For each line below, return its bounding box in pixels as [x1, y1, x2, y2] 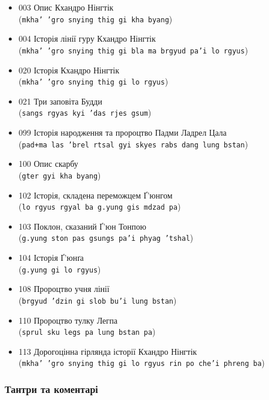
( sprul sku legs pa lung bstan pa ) [18, 325, 156, 338]
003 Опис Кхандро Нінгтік [18, 1, 114, 13]
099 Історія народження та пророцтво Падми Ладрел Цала [18, 126, 227, 138]
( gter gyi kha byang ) [18, 169, 101, 181]
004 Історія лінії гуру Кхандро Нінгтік [18, 32, 156, 45]
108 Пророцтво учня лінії [18, 283, 110, 295]
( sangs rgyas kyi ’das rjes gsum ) [18, 106, 152, 119]
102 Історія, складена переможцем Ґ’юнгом [18, 189, 173, 201]
